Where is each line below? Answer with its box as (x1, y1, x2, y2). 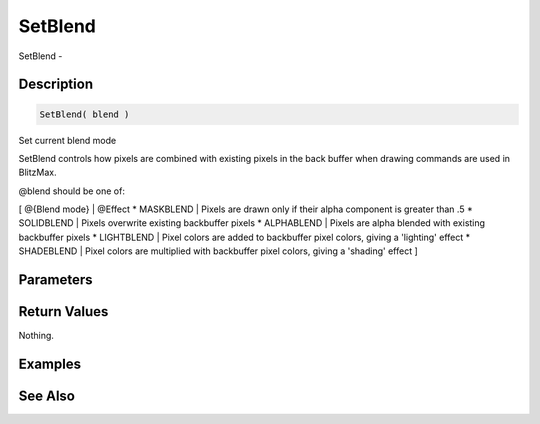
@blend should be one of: (18, 185, 125, 197)
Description (18, 76, 94, 93)
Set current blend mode (18, 134, 117, 146)
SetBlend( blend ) (39, 108, 130, 120)
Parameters (18, 271, 93, 289)
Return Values (18, 303, 109, 320)
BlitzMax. (18, 166, 57, 179)
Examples (18, 356, 82, 372)
